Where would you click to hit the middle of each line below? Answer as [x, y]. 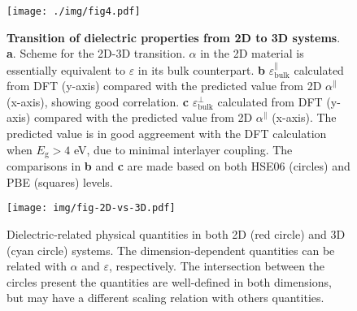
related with [37, 266]
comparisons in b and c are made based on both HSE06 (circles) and [178, 166]
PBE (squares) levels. [60, 181]
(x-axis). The [304, 117]
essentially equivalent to [66, 69]
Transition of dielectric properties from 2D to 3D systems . [174, 37]
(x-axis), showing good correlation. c [98, 101]
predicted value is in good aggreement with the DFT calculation [167, 134]
